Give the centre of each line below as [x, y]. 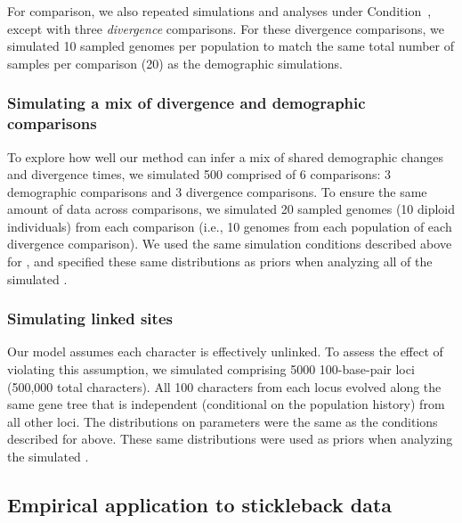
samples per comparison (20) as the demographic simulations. [175, 63]
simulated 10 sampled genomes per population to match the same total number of [231, 46]
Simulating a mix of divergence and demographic [186, 103]
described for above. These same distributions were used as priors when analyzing [230, 439]
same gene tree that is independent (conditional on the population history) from [226, 404]
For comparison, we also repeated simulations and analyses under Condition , [219, 11]
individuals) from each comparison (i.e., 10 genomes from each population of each [230, 226]
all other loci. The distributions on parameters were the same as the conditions [223, 421]
